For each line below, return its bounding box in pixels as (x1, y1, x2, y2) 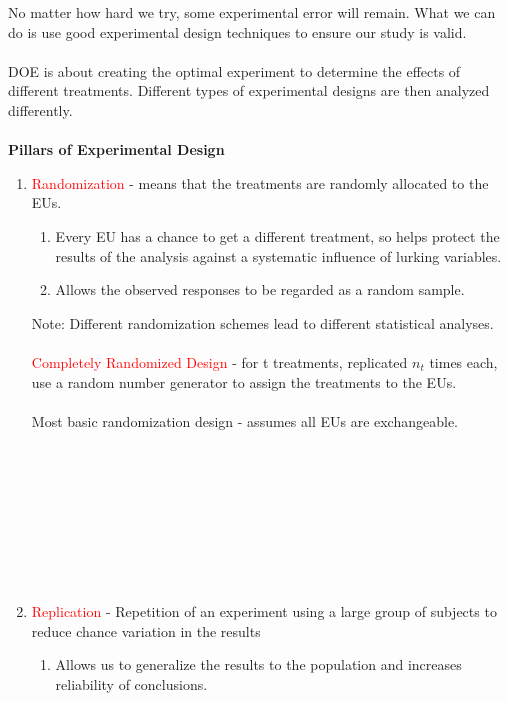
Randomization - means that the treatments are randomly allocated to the (31, 172, 489, 193)
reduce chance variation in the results (31, 620, 261, 641)
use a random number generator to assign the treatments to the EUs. (31, 371, 457, 392)
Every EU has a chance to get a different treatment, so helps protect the (55, 225, 500, 246)
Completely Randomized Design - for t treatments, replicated (31, 351, 408, 372)
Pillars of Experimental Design (8, 139, 225, 160)
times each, (429, 351, 498, 372)
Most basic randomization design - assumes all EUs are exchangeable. (31, 410, 459, 431)
